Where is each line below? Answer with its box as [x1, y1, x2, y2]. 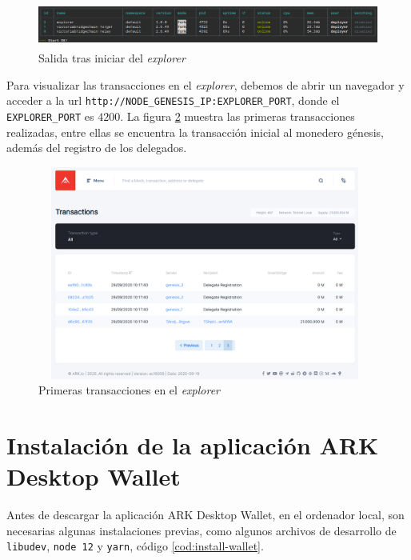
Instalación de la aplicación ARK [6, 428, 379, 461]
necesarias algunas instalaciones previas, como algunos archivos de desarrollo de [6, 522, 397, 538]
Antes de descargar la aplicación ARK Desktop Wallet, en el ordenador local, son [6, 506, 405, 523]
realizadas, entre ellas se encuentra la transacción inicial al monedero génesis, [6, 123, 384, 140]
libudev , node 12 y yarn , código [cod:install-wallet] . [6, 538, 264, 554]
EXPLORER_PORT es [6, 108, 94, 125]
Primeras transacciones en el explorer [38, 382, 221, 398]
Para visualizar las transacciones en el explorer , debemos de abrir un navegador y [6, 76, 405, 93]
